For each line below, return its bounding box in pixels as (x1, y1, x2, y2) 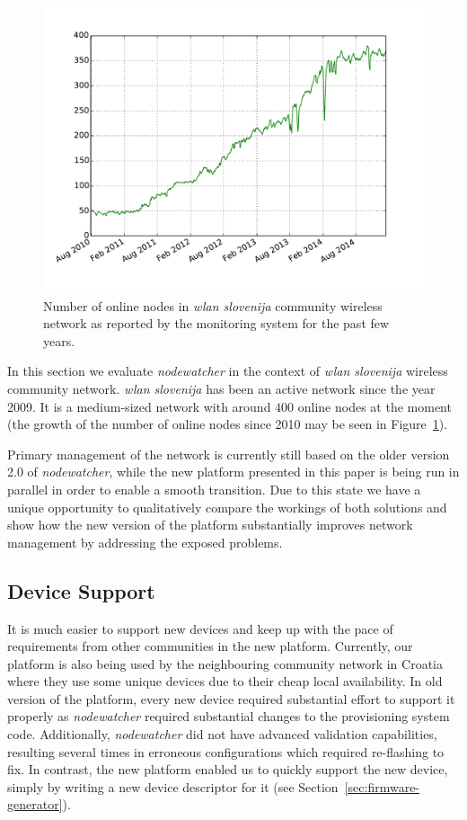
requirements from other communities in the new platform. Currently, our (7, 637, 413, 655)
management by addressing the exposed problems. (7, 532, 283, 551)
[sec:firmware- (344, 777, 420, 796)
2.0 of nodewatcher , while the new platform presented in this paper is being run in (7, 462, 460, 481)
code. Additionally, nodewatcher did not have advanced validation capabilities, (7, 725, 437, 744)
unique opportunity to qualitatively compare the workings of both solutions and (7, 497, 447, 516)
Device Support (7, 576, 155, 604)
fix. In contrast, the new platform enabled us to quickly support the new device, (7, 760, 448, 779)
